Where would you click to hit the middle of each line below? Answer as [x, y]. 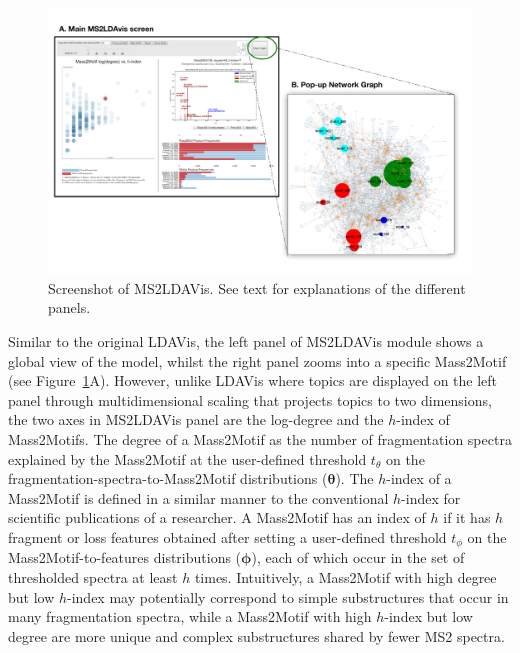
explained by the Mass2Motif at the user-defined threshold [187, 458]
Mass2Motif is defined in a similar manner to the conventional [198, 497]
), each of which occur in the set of [358, 557]
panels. [69, 307]
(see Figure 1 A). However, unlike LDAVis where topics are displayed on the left [253, 380]
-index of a [419, 478]
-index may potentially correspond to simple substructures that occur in [288, 596]
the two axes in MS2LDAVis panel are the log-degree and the [196, 419]
